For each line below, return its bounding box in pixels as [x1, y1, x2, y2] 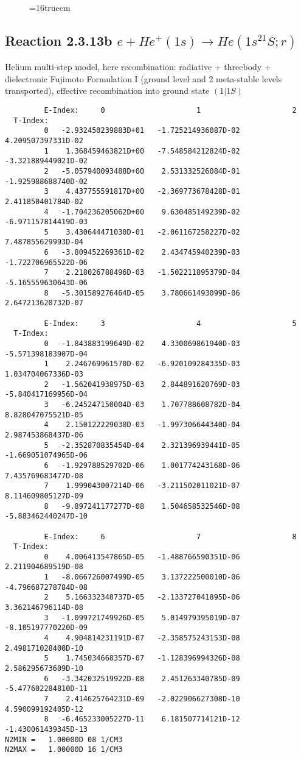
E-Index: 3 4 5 [44, 319, 297, 328]
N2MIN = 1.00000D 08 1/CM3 [5, 735, 123, 744]
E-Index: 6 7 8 [44, 532, 297, 541]
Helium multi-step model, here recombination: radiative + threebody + [5, 60, 271, 73]
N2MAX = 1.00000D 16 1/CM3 [5, 745, 123, 754]
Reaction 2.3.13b [5, 30, 112, 49]
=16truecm [29, 1, 71, 13]
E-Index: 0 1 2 [44, 105, 297, 115]
